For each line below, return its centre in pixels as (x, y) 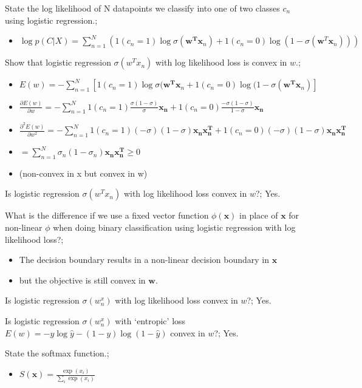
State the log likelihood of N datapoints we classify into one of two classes (142, 8)
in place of (259, 215)
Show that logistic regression (58, 62)
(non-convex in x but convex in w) (83, 173)
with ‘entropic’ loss (150, 321)
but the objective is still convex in (82, 280)
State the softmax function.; (57, 353)
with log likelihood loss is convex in (221, 62)
